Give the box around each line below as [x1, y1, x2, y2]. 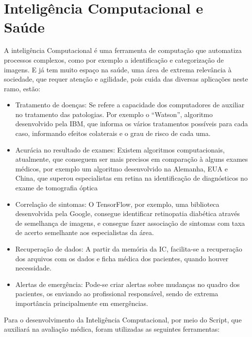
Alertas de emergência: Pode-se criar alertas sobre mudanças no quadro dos [15, 279, 240, 289]
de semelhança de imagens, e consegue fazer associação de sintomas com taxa [15, 218, 245, 228]
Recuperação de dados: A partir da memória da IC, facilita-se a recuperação [15, 244, 242, 253]
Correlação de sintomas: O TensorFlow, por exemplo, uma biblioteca [15, 199, 219, 209]
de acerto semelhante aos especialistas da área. [15, 227, 154, 237]
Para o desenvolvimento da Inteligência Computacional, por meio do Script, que [4, 314, 242, 324]
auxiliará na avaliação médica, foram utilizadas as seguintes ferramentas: [4, 324, 220, 334]
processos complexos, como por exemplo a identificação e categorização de [4, 54, 224, 65]
